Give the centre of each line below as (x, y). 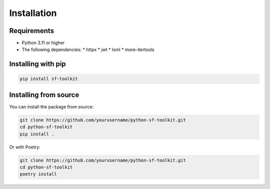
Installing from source (44, 95)
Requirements (32, 31)
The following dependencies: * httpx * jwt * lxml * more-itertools (88, 49)
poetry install (38, 174)
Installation (33, 13)
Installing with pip (37, 64)
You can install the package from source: (51, 106)
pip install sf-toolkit (49, 79)
